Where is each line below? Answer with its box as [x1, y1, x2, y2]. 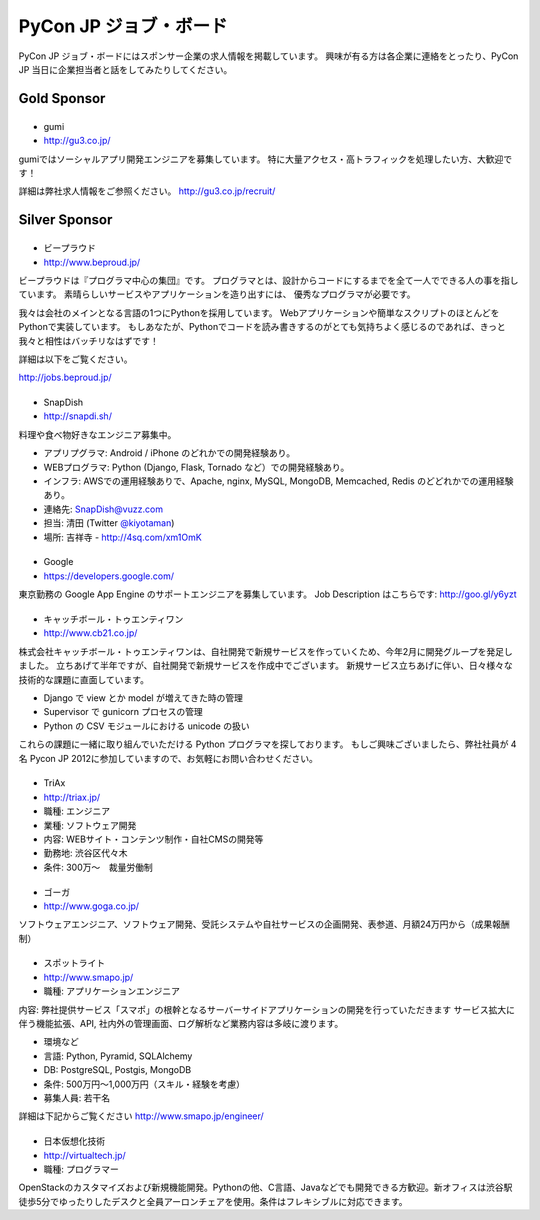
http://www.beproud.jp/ [43, 256, 141, 268]
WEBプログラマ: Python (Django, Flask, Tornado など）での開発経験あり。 [43, 461, 350, 473]
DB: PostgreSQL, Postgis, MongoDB [43, 1064, 192, 1076]
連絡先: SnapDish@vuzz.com [43, 503, 164, 515]
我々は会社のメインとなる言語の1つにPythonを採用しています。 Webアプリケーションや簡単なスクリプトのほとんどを [18, 306, 500, 319]
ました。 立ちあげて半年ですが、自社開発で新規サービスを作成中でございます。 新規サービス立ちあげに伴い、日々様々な [18, 660, 514, 672]
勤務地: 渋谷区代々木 [43, 847, 128, 859]
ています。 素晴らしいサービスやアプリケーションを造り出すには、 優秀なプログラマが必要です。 [18, 288, 416, 300]
